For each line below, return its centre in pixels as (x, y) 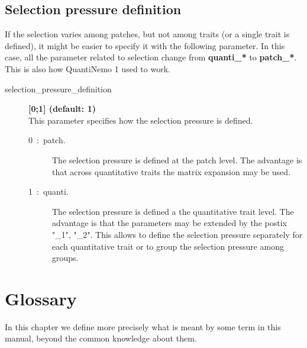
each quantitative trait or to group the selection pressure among (168, 246)
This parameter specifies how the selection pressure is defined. (141, 120)
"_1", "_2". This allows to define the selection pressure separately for (177, 234)
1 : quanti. (49, 191)
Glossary (41, 298)
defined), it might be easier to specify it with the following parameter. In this (145, 45)
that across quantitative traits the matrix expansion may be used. (172, 171)
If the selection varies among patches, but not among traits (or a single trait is (147, 34)
